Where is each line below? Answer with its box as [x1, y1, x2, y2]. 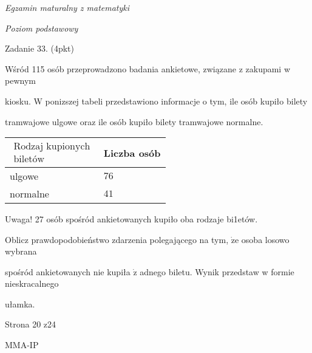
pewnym [5, 74, 36, 87]
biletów [13, 154, 45, 165]
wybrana [5, 245, 37, 258]
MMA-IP [5, 338, 39, 351]
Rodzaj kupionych [13, 141, 90, 151]
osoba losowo [241, 233, 290, 245]
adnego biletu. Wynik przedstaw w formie [140, 265, 294, 278]
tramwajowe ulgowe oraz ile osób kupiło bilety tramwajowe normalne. [5, 115, 263, 128]
